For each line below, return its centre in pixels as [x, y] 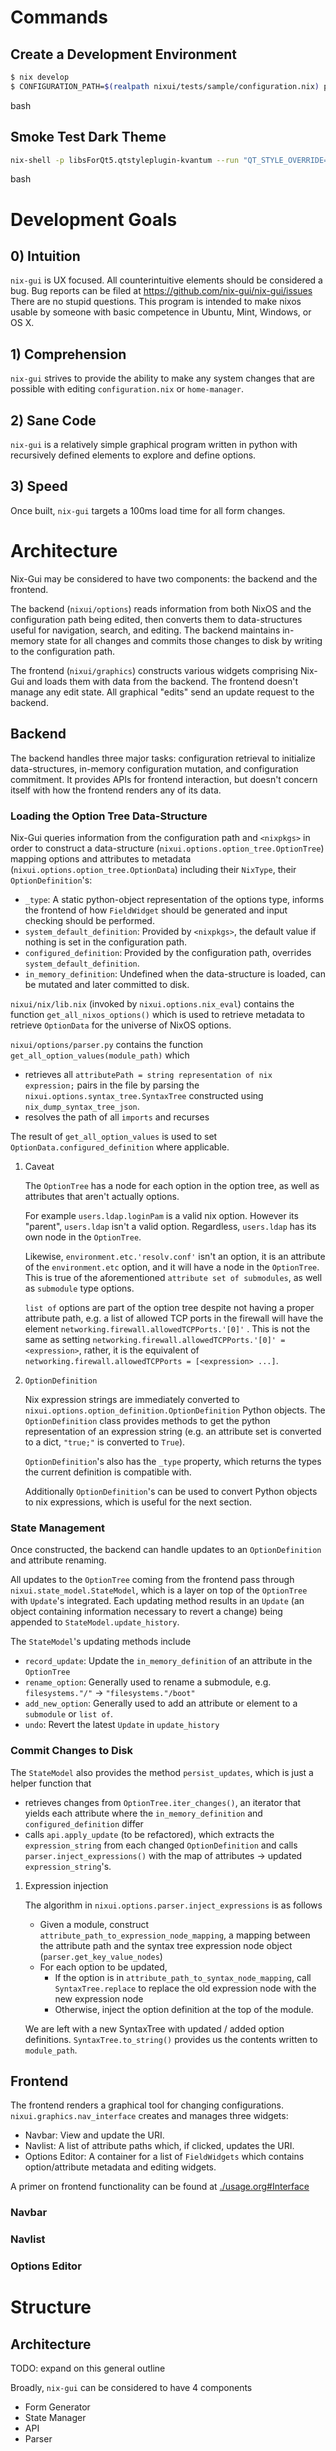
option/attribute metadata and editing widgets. [120, 2167]
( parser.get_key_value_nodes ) [101, 1956]
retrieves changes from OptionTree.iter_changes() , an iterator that [163, 1802]
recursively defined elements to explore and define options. [133, 455]
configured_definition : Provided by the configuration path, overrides [168, 952]
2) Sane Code [53, 420]
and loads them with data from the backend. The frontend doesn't [162, 681]
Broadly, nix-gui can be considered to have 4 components [131, 2388]
